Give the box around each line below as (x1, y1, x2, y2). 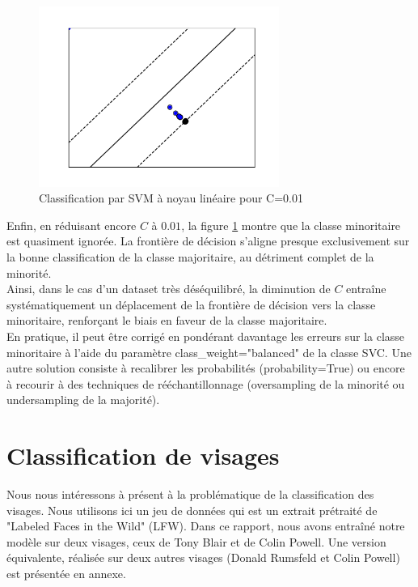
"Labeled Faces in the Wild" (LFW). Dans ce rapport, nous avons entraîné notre (6, 517, 405, 534)
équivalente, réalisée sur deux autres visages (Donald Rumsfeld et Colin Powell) (6, 549, 400, 566)
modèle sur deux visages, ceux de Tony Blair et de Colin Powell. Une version (6, 533, 386, 550)
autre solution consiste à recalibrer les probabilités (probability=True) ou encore (6, 359, 405, 376)
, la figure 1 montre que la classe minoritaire (181, 216, 401, 233)
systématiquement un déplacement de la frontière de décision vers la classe (6, 296, 376, 313)
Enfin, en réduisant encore (6, 216, 137, 233)
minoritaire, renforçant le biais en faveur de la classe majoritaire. (6, 312, 327, 329)
